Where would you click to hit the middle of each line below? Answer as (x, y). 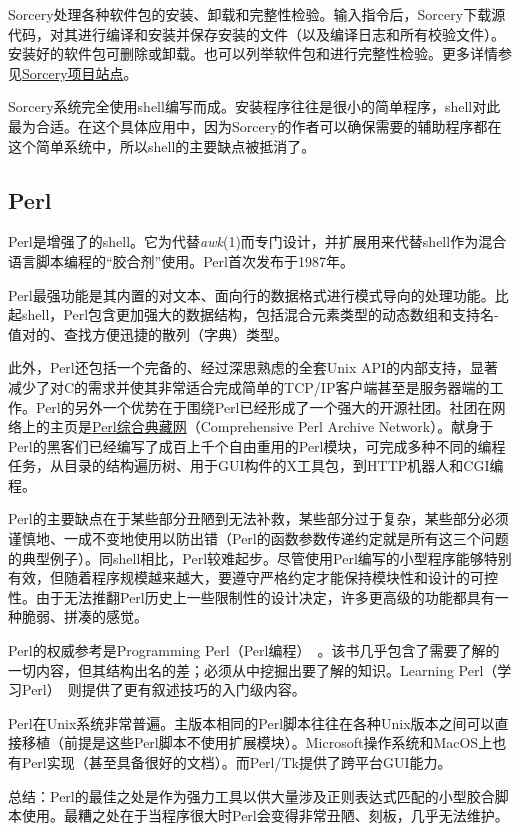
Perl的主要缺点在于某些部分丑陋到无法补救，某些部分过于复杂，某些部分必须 (258, 518)
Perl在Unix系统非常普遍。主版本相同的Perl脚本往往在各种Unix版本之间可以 (251, 722)
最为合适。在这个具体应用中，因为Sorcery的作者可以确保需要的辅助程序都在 (255, 125)
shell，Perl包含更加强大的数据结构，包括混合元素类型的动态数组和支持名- (260, 314)
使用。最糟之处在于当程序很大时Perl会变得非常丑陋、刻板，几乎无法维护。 (265, 815)
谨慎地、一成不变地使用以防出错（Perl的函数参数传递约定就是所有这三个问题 (258, 538)
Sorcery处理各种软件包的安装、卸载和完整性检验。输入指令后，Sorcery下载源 (257, 14)
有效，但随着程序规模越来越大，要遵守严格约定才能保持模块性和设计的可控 (253, 577)
